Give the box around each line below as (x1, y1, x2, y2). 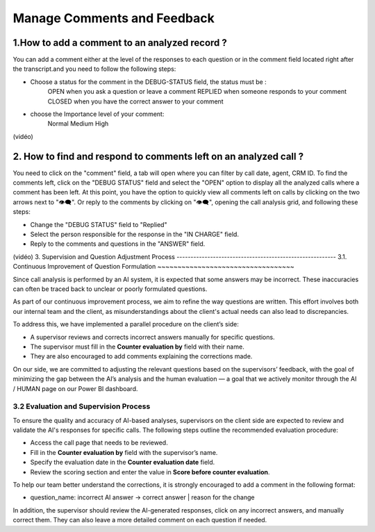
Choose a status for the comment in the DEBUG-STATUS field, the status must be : (30, 77, 267, 86)
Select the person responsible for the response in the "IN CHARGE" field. (30, 230, 240, 239)
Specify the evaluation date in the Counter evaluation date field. (30, 458, 215, 467)
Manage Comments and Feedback (12, 10, 215, 26)
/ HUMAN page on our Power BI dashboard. (12, 384, 138, 392)
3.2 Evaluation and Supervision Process (12, 401, 151, 411)
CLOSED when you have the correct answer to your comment (47, 97, 224, 106)
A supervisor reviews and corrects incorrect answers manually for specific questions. (30, 333, 275, 341)
